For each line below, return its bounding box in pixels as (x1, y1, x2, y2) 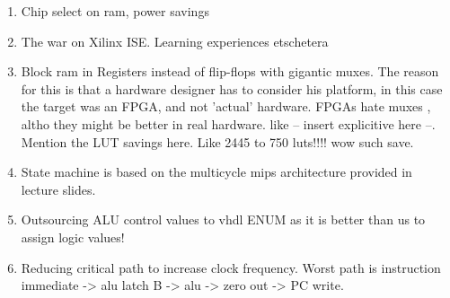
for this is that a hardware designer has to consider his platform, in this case (21, 79, 443, 98)
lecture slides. (21, 180, 96, 198)
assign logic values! (21, 227, 125, 246)
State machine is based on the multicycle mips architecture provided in (21, 162, 412, 181)
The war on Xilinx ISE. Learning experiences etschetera (21, 31, 329, 50)
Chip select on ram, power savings (21, 2, 209, 20)
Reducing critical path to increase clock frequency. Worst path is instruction (21, 258, 441, 276)
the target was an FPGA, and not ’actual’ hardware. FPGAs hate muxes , (21, 97, 431, 116)
